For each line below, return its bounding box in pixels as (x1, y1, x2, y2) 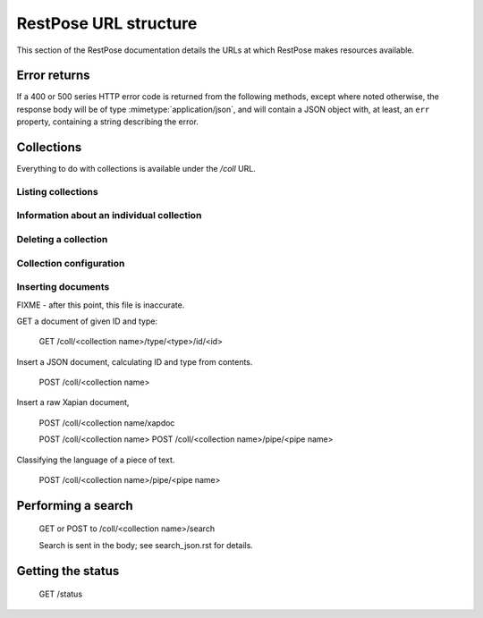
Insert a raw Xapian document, (16, 397, 130, 408)
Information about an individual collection (16, 209, 202, 222)
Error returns (16, 68, 90, 83)
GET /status (38, 588, 83, 599)
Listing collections (16, 185, 98, 198)
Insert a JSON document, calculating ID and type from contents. (16, 356, 253, 367)
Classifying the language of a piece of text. (16, 454, 175, 465)
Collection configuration (16, 257, 125, 269)
